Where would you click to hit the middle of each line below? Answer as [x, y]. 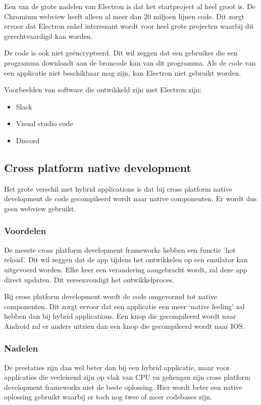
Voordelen [25, 231]
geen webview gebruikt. [40, 208]
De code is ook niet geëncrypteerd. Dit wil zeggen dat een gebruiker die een [121, 53]
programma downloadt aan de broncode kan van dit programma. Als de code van [130, 62]
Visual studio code [44, 123]
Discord [28, 140]
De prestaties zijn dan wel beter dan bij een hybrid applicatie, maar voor [117, 367]
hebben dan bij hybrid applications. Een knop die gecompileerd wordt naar [120, 316]
